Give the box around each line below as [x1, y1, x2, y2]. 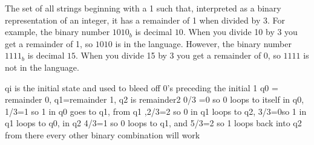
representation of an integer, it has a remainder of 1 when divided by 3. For [5, 13, 285, 26]
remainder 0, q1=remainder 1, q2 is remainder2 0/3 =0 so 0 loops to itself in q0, [5, 93, 304, 106]
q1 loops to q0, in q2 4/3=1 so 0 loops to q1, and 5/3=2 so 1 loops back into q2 [5, 117, 302, 129]
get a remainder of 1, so [5, 37, 93, 50]
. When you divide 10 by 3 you [183, 25, 298, 38]
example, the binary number [5, 25, 110, 38]
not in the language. [5, 60, 79, 73]
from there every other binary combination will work [5, 128, 200, 141]
